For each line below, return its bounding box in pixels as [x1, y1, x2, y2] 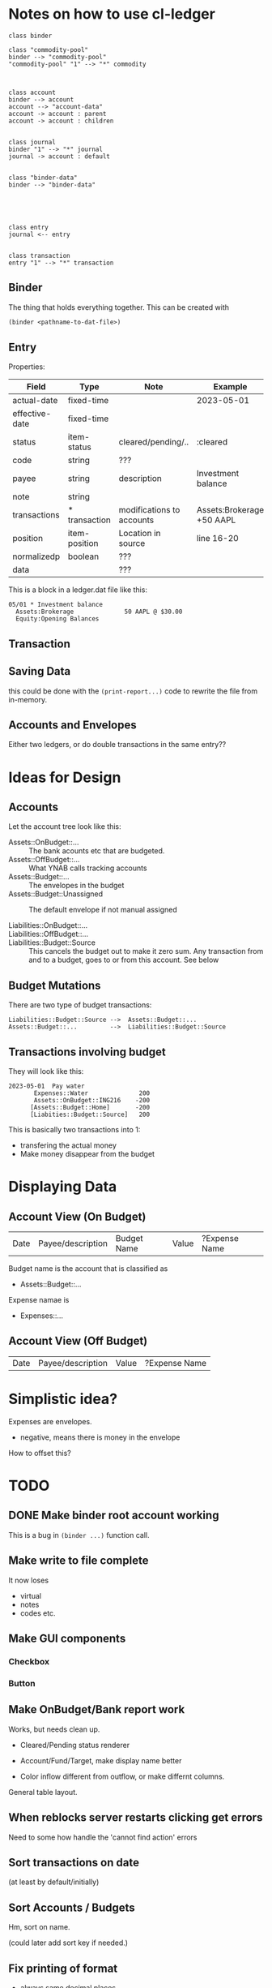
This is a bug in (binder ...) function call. [8, 1530, 150, 1539]
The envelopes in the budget [28, 881, 125, 891]
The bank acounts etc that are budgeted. [28, 846, 165, 856]
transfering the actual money [19, 1140, 117, 1150]
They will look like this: [8, 1067, 84, 1076]
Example [213, 381, 248, 393]
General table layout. [8, 1787, 79, 1797]
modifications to [118, 505, 181, 516]
